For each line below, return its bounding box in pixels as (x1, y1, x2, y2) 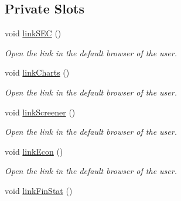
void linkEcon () (5, 145, 63, 157)
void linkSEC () (5, 27, 62, 39)
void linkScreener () (5, 105, 76, 118)
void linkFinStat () (5, 184, 73, 196)
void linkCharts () (5, 66, 70, 79)
